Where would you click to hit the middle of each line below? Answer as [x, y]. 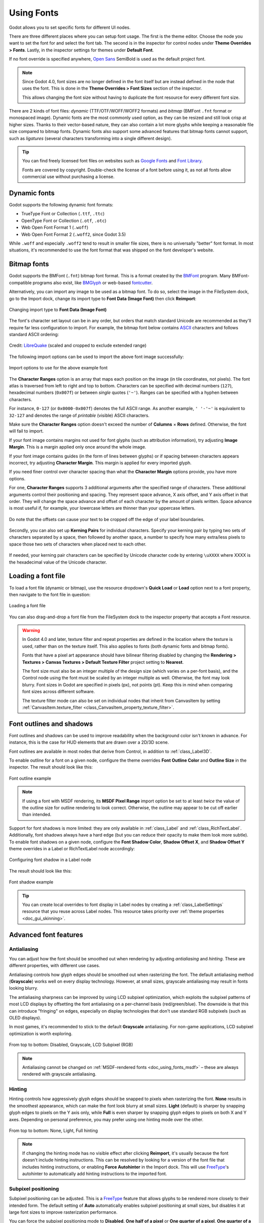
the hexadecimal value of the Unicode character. [58, 562]
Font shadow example [31, 882]
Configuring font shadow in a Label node [50, 860]
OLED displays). [25, 1018]
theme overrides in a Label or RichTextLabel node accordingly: [72, 848]
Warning [31, 631]
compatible [20, 283]
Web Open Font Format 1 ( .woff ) [55, 227]
